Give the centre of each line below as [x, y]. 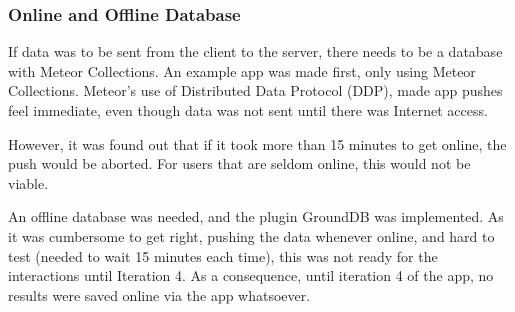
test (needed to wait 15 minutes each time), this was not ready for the [223, 255]
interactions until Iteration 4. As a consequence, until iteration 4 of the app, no [251, 275]
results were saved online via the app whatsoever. [159, 294]
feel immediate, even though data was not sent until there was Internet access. [248, 110]
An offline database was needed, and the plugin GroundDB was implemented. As [256, 216]
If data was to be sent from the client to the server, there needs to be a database [255, 51]
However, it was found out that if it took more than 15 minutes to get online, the [257, 143]
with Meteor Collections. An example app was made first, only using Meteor [242, 70]
